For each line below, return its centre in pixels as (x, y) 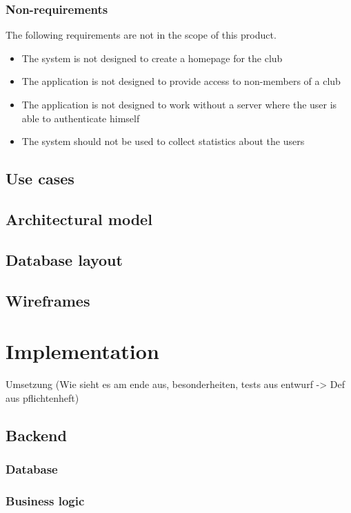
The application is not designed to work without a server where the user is (179, 104)
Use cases (40, 178)
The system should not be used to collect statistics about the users (163, 141)
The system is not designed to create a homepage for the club (152, 58)
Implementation (82, 351)
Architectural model (79, 219)
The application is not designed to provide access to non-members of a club (181, 81)
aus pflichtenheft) (42, 397)
